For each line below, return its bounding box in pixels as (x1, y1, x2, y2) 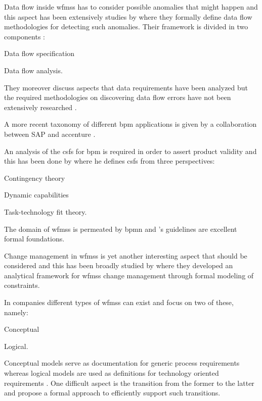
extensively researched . (4, 102, 77, 112)
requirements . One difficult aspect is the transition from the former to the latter (4, 377, 254, 388)
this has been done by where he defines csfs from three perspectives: (4, 156, 215, 166)
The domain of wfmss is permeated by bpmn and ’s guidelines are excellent (4, 223, 237, 234)
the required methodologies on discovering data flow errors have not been (4, 92, 231, 103)
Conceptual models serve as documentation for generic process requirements (4, 358, 240, 368)
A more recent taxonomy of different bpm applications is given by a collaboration (4, 119, 257, 129)
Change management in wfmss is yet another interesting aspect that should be (4, 250, 247, 261)
